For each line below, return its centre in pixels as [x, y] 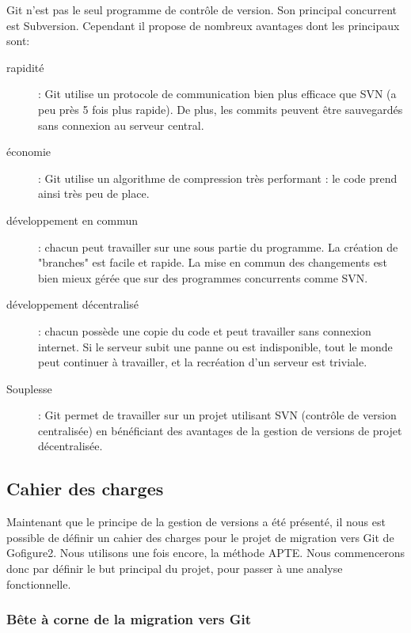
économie [29, 152]
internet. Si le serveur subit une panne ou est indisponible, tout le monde [215, 346]
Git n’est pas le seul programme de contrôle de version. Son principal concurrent [202, 9]
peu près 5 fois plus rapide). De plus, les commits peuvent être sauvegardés [221, 109]
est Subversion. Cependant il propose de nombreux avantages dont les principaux [203, 25]
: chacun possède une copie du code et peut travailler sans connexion [205, 330]
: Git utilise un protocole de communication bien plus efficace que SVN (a [217, 94]
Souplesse [29, 388]
